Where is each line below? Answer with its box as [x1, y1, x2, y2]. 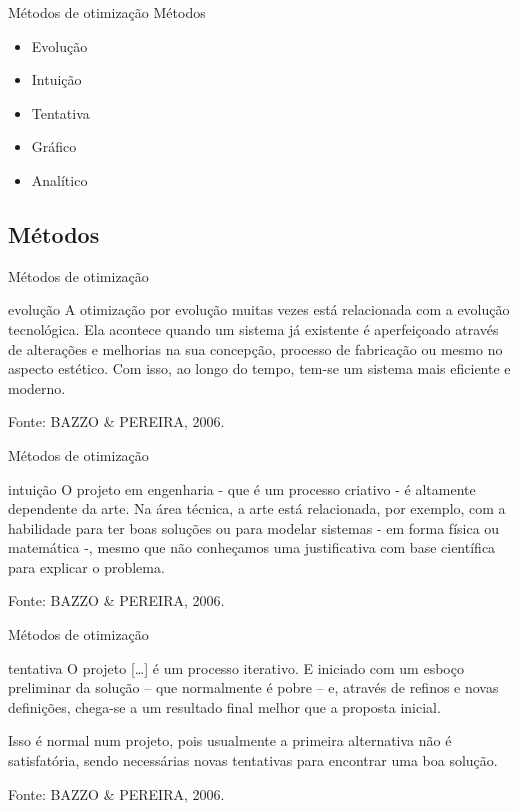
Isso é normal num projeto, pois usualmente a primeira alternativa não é [8, 730, 452, 751]
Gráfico [31, 136, 77, 157]
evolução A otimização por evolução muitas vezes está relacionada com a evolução [8, 299, 510, 320]
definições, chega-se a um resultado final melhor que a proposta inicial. [8, 696, 441, 717]
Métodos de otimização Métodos [8, 2, 206, 22]
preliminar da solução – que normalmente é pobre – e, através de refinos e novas [8, 677, 499, 698]
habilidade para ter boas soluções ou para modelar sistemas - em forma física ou [8, 517, 500, 538]
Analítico [31, 169, 88, 190]
